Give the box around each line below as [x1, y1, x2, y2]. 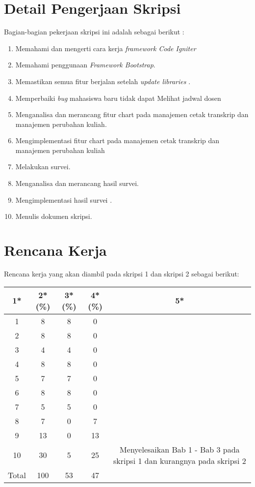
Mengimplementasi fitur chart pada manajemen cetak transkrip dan [15, 135, 220, 146]
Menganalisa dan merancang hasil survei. [15, 178, 139, 188]
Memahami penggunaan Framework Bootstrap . [15, 60, 155, 70]
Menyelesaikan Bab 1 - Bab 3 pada [120, 443, 240, 455]
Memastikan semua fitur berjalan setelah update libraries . [15, 76, 191, 86]
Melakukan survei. [15, 161, 71, 172]
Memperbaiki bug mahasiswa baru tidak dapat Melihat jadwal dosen [15, 92, 221, 103]
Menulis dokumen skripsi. [15, 211, 92, 221]
